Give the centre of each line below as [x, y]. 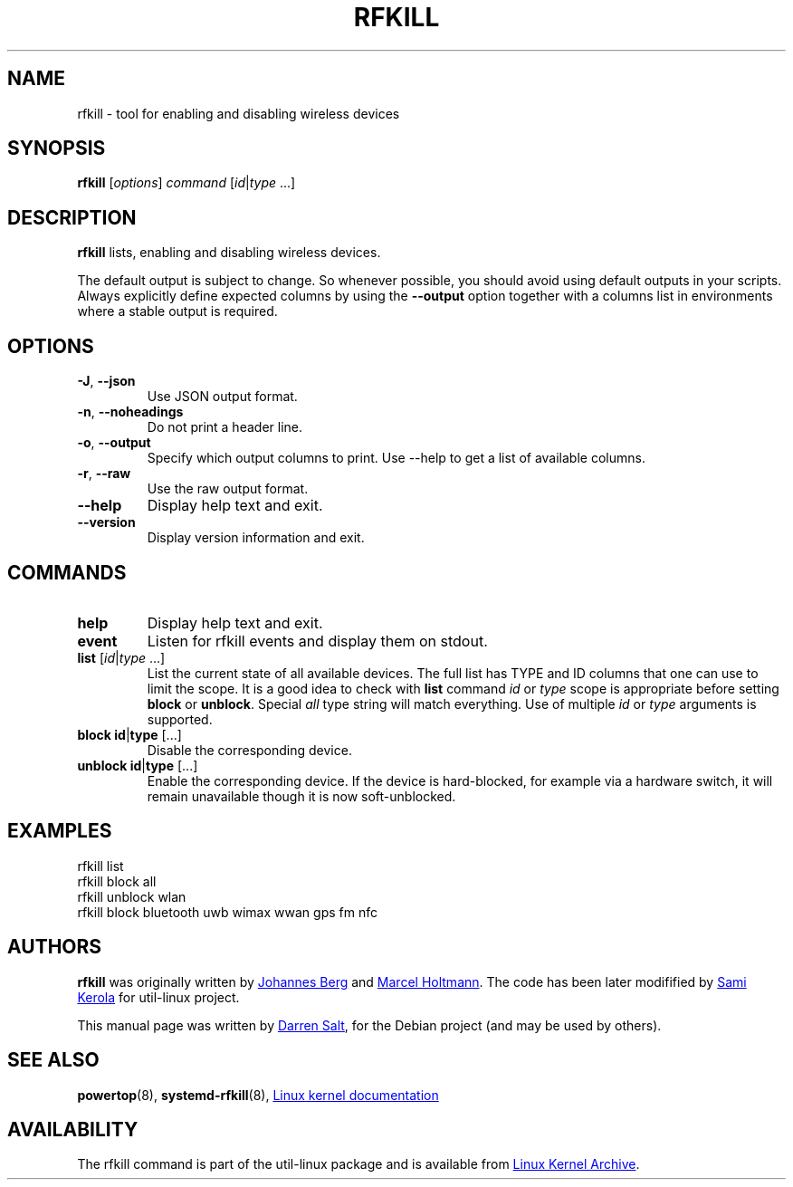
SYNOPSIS [57, 148]
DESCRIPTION [72, 217]
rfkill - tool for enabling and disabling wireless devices [239, 113]
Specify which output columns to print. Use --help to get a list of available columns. [396, 458]
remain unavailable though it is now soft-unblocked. [301, 796]
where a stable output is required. [177, 311]
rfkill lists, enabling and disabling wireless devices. [229, 253]
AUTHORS [55, 947]
